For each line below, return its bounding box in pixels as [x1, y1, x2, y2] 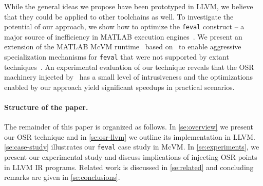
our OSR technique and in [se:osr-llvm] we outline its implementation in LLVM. [4, 131, 255, 142]
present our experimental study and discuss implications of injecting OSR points [4, 152, 257, 162]
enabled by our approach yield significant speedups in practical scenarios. [4, 81, 235, 92]
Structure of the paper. [4, 102, 88, 113]
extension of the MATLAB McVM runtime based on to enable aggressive [4, 41, 241, 52]
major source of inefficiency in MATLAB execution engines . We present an [4, 31, 242, 42]
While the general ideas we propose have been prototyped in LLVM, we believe [4, 1, 253, 11]
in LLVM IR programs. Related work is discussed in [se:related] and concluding [4, 161, 254, 172]
